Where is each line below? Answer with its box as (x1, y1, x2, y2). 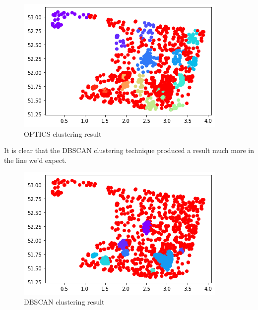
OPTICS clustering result (24, 128, 102, 139)
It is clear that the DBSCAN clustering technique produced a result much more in (4, 145, 255, 155)
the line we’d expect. (4, 155, 67, 165)
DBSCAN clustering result (24, 296, 105, 307)
